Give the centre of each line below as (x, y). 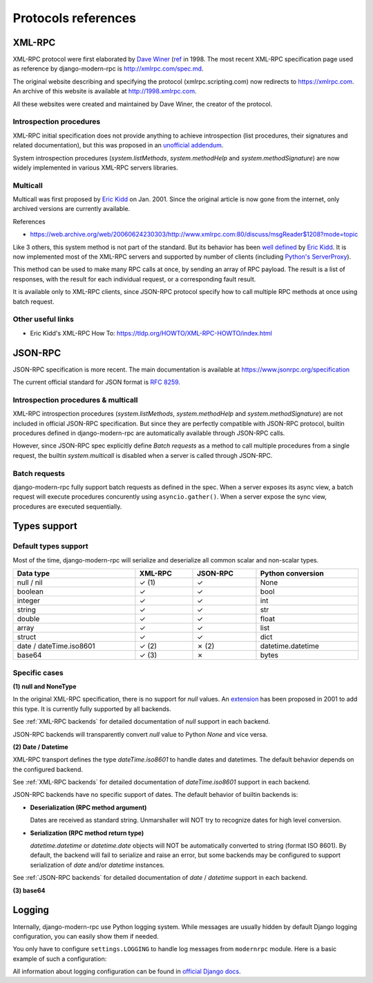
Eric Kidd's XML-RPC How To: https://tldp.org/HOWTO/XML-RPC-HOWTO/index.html (151, 333)
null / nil (30, 582)
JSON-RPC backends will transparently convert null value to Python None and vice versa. (140, 734)
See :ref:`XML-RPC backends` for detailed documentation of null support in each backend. (142, 722)
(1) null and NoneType (45, 686)
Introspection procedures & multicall (75, 400)
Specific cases (38, 672)
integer (29, 600)
